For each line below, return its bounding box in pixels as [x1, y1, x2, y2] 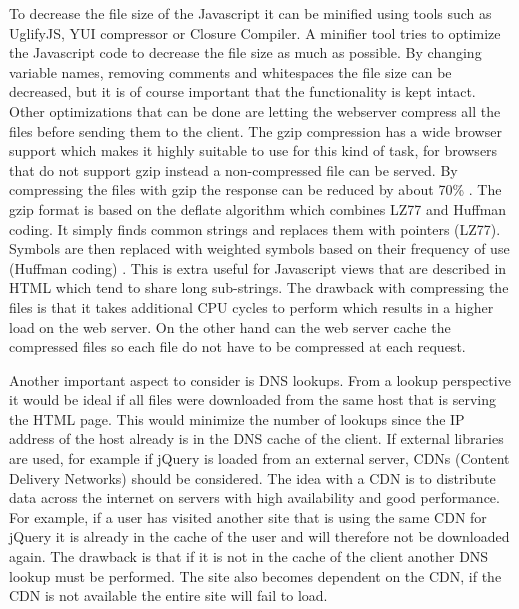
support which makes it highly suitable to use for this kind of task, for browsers [9, 140, 498, 161]
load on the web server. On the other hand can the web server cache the [9, 316, 451, 337]
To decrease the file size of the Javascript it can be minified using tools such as [9, 3, 492, 23]
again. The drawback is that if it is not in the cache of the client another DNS [9, 546, 489, 567]
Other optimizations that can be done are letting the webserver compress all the [9, 100, 501, 121]
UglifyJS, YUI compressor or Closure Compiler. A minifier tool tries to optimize [9, 22, 501, 43]
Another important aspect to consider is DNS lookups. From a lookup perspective [9, 369, 511, 390]
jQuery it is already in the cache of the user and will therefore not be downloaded [9, 526, 510, 547]
